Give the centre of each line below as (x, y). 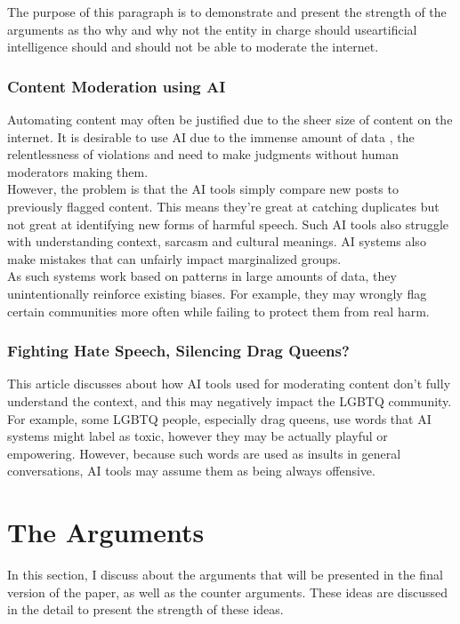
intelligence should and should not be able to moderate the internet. (193, 47)
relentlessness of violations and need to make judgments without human (203, 154)
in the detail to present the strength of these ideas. (145, 609)
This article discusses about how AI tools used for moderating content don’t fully (229, 384)
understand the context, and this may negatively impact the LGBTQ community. (230, 400)
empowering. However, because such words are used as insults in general (204, 453)
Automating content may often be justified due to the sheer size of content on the (230, 119)
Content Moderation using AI (117, 86)
